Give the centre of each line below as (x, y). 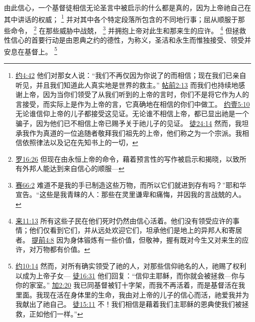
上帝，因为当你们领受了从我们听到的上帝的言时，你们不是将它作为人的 (136, 94)
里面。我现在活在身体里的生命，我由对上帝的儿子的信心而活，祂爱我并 (129, 294)
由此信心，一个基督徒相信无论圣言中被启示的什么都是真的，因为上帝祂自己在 (127, 7)
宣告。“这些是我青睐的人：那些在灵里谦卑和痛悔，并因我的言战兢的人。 (130, 194)
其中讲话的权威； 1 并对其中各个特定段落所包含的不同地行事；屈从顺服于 (121, 18)
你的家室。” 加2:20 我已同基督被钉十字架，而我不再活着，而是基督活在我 (130, 285)
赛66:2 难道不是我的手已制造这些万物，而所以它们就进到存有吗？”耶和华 (131, 185)
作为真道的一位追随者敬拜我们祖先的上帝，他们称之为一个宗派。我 (136, 133)
